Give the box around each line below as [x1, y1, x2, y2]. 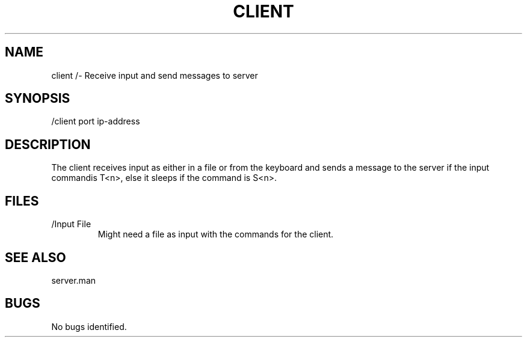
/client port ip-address [51, 116, 140, 127]
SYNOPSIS [5, 91, 70, 106]
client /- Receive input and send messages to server [51, 70, 258, 81]
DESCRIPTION [5, 136, 91, 152]
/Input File [51, 219, 91, 230]
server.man [51, 275, 96, 286]
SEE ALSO [5, 249, 66, 265]
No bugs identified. [51, 321, 127, 332]
